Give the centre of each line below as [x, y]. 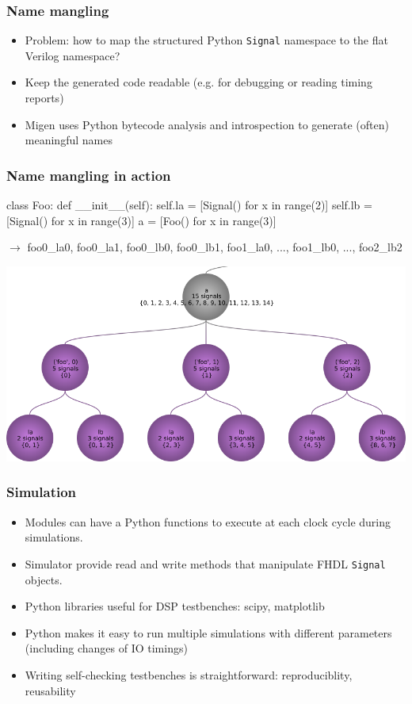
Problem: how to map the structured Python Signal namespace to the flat [206, 40]
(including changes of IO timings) [106, 648]
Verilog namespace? [72, 55]
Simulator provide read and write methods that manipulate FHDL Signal [205, 563]
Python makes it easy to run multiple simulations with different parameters [208, 632]
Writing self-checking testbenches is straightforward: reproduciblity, [189, 674]
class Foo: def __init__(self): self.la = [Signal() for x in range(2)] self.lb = [189, 205]
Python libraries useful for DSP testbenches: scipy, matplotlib [175, 606]
